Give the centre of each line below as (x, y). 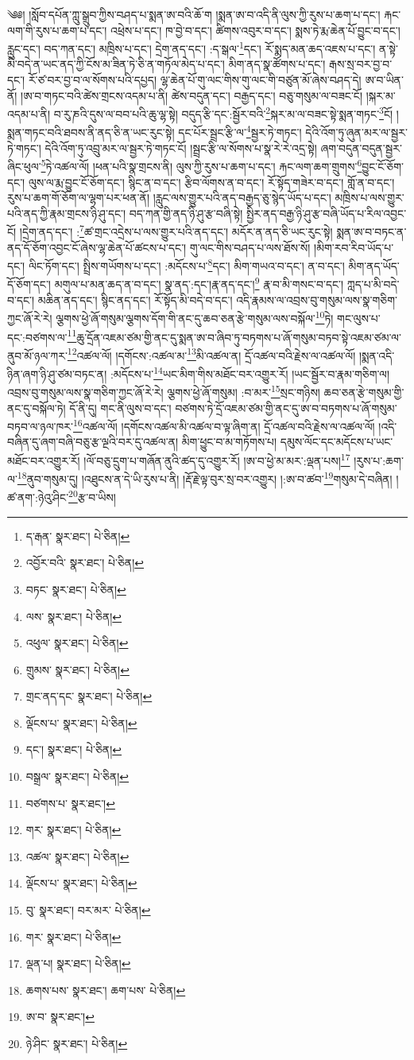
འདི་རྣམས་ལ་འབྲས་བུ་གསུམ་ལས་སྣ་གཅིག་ (317, 299)
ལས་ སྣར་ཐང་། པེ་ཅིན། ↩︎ (74, 616)
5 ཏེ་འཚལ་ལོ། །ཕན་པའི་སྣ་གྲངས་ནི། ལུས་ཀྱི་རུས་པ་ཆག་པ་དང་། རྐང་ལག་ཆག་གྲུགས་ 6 (201, 165)
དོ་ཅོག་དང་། (29, 284)
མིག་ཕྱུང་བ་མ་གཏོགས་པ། (229, 442)
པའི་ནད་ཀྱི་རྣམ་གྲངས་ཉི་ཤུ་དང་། (67, 213)
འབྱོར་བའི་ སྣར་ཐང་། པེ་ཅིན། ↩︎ (85, 563)
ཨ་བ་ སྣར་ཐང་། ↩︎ (60, 1017)
